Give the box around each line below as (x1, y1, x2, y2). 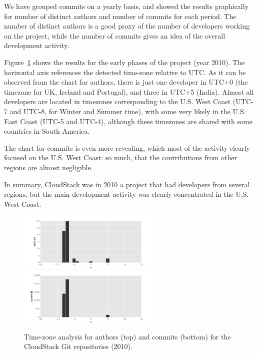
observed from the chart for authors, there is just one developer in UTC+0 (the (4, 77, 248, 87)
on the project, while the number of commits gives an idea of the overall (4, 30, 225, 41)
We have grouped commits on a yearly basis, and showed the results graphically (4, 1, 249, 11)
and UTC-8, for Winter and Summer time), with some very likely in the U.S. (9, 106, 246, 116)
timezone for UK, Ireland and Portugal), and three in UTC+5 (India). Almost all (4, 86, 254, 97)
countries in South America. (4, 126, 90, 136)
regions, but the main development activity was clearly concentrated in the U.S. (4, 189, 249, 199)
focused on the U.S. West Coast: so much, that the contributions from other (4, 152, 237, 163)
